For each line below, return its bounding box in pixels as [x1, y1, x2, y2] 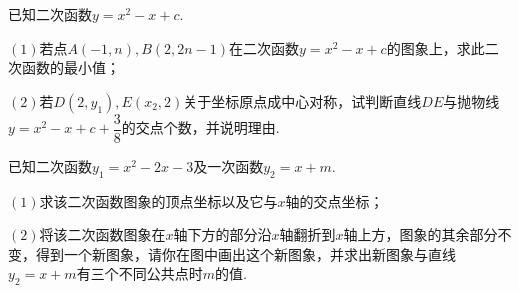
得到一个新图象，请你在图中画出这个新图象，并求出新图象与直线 [35, 243, 456, 264]
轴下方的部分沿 [173, 224, 272, 245]
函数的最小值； [21, 57, 120, 78]
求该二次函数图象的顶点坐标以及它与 [39, 190, 278, 211]
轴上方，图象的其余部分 [343, 224, 498, 245]
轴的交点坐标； [285, 190, 384, 211]
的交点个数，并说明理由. [121, 117, 280, 138]
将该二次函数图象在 [39, 224, 166, 245]
